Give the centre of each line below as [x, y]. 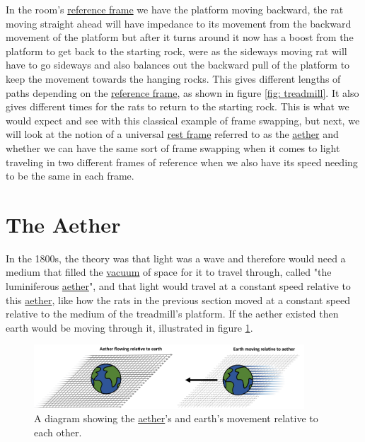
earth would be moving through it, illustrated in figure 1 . [129, 327]
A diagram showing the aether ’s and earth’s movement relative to [176, 418]
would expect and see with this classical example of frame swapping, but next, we [183, 120]
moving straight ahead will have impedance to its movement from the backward [179, 23]
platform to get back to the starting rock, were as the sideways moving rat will [176, 51]
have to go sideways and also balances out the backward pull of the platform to [178, 65]
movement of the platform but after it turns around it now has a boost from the [180, 37]
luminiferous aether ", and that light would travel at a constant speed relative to [178, 286]
